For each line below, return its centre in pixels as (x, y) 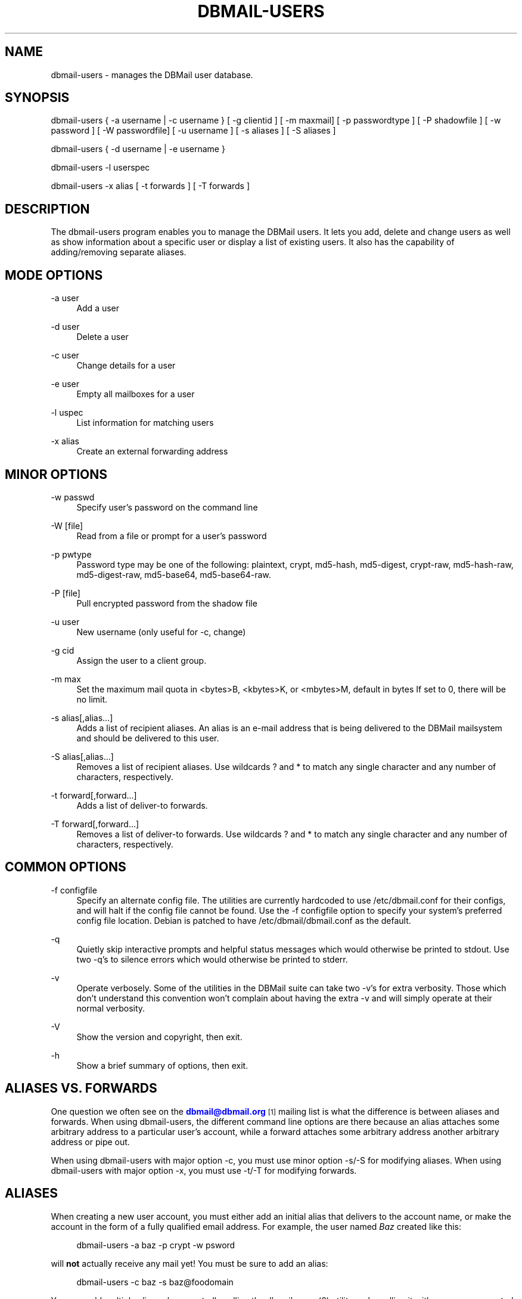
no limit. (92, 699)
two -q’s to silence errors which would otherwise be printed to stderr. (212, 959)
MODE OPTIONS (54, 275)
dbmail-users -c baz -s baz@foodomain (155, 1282)
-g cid (63, 650)
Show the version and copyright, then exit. (159, 1037)
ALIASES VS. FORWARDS (81, 1088)
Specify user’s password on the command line (167, 507)
